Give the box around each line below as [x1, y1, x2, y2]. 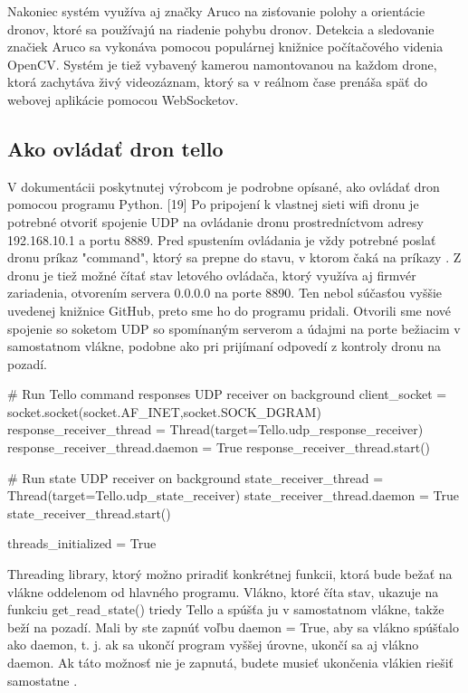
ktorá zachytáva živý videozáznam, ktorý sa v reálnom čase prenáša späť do [7, 72, 427, 91]
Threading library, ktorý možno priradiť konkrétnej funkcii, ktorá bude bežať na [7, 565, 453, 584]
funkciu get [7, 600, 70, 619]
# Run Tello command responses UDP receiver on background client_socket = [7, 384, 447, 403]
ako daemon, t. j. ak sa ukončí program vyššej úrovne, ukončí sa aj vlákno [7, 635, 419, 654]
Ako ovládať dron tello [7, 134, 224, 162]
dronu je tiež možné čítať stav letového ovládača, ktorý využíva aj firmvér [7, 265, 416, 284]
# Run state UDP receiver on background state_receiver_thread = [7, 468, 384, 487]
